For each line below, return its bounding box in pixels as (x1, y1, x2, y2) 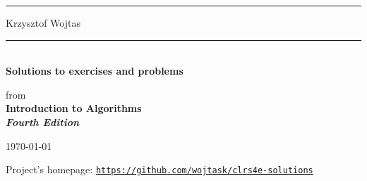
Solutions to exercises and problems (6, 63, 183, 78)
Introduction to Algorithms (6, 101, 142, 116)
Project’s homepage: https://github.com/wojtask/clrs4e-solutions (6, 162, 313, 177)
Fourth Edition (6, 114, 80, 129)
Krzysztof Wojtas (6, 15, 80, 30)
